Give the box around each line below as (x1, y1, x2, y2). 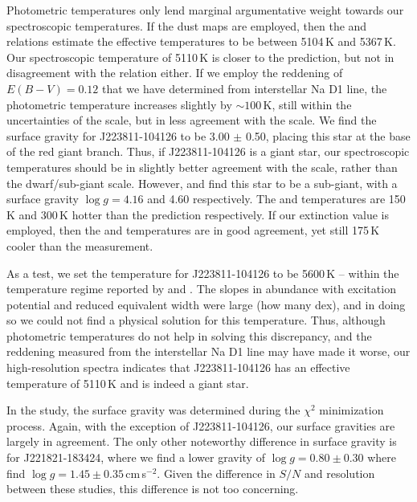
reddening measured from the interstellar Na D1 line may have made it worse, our (6, 343, 411, 360)
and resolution (305, 464, 375, 481)
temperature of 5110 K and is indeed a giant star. (6, 374, 249, 391)
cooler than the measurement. (6, 237, 153, 254)
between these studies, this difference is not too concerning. (6, 480, 299, 497)
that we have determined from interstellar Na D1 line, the (101, 80, 387, 96)
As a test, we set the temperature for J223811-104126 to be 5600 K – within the (6, 264, 399, 281)
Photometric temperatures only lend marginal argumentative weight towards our (6, 2, 404, 18)
